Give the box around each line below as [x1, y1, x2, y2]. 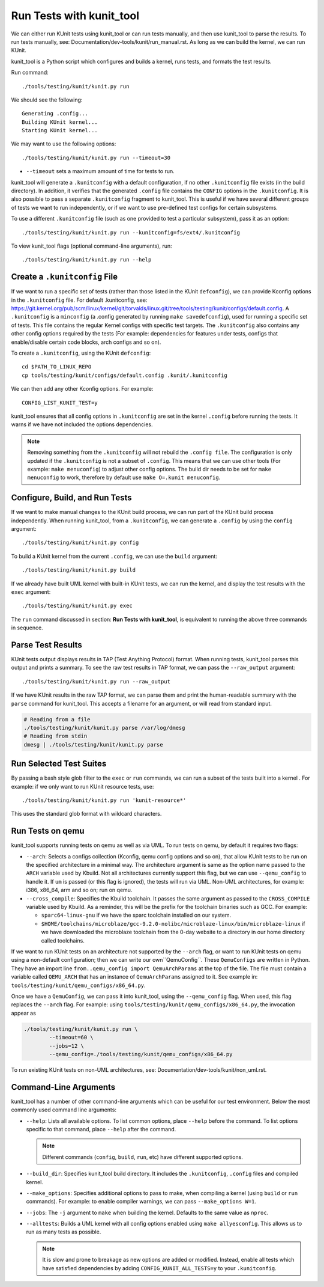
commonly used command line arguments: [11, 1106, 117, 1113]
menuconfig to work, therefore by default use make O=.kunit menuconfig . [27, 474, 221, 481]
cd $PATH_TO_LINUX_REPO [22, 364, 92, 370]
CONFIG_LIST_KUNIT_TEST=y [22, 399, 98, 406]
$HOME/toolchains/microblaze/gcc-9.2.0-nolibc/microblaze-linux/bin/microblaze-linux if [41, 920, 305, 927]
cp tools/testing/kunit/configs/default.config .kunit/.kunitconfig [22, 371, 227, 379]
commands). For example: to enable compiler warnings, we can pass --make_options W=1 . [26, 1198, 256, 1205]
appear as [11, 1009, 36, 1016]
